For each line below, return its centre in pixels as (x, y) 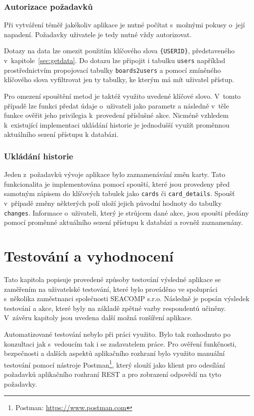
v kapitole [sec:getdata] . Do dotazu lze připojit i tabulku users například (115, 60)
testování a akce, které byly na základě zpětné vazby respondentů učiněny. (115, 308)
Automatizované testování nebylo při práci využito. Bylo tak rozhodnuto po (117, 334)
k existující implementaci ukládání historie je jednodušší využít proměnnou (117, 124)
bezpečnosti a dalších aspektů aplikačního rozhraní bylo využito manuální (114, 353)
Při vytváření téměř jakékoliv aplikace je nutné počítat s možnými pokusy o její (125, 25)
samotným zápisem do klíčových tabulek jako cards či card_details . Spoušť (119, 193)
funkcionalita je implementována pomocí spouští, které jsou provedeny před (117, 184)
